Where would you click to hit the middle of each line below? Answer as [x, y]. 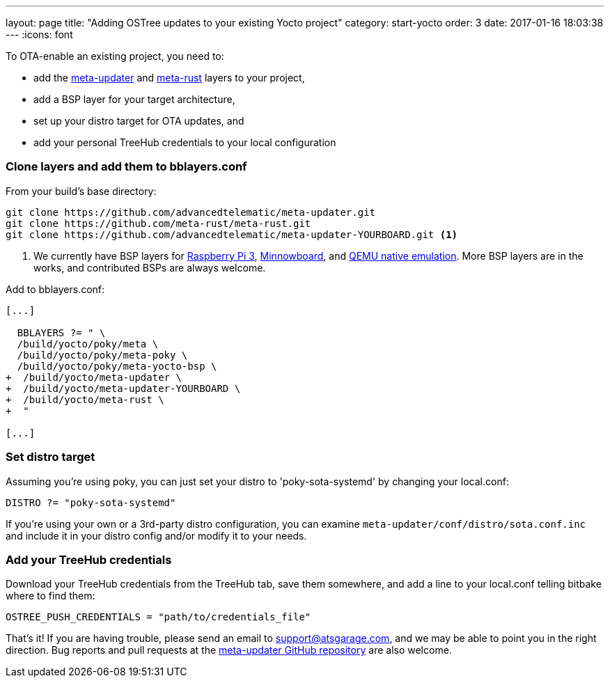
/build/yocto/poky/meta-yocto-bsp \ [117, 366]
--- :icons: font [39, 34]
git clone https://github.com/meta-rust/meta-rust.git [158, 223]
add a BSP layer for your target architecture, [134, 99]
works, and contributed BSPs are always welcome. [150, 267]
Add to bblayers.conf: [55, 289]
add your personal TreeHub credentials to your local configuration [185, 142]
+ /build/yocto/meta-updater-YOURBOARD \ [123, 388]
